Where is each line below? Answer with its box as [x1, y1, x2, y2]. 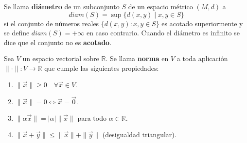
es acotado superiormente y [161, 18, 243, 28]
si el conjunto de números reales [4, 18, 99, 28]
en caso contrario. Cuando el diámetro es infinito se [86, 28, 240, 38]
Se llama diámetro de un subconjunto [4, 1, 120, 11]
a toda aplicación [176, 53, 228, 64]
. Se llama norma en [106, 53, 169, 64]
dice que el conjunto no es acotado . [4, 37, 112, 47]
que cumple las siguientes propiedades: [44, 63, 159, 73]
